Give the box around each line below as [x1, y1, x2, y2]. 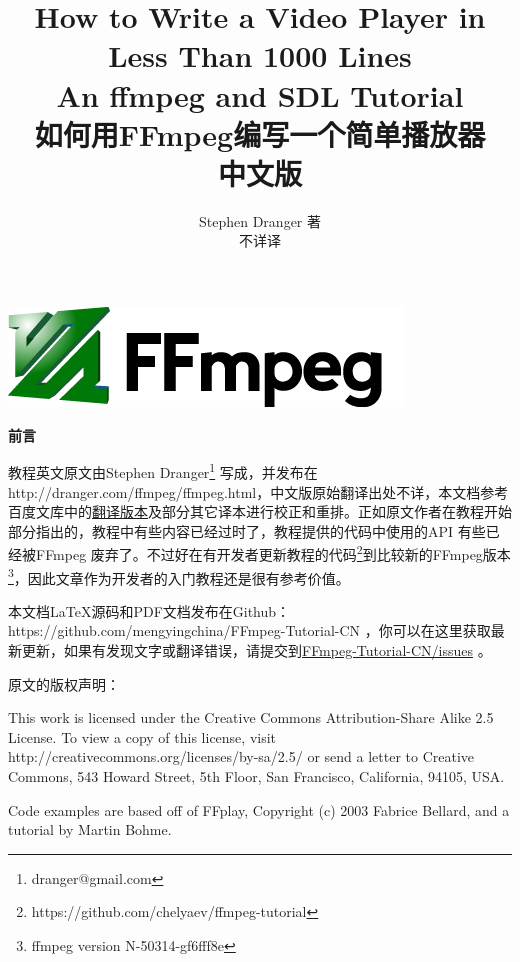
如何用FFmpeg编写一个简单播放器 [34, 113, 486, 154]
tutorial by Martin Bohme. [8, 819, 172, 840]
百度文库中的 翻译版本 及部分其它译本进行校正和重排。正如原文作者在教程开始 [8, 501, 512, 522]
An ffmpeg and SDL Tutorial [56, 74, 464, 115]
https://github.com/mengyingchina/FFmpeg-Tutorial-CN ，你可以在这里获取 [8, 620, 491, 641]
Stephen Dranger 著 [198, 210, 321, 231]
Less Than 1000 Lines [108, 35, 412, 76]
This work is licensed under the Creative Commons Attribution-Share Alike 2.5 [8, 707, 494, 728]
